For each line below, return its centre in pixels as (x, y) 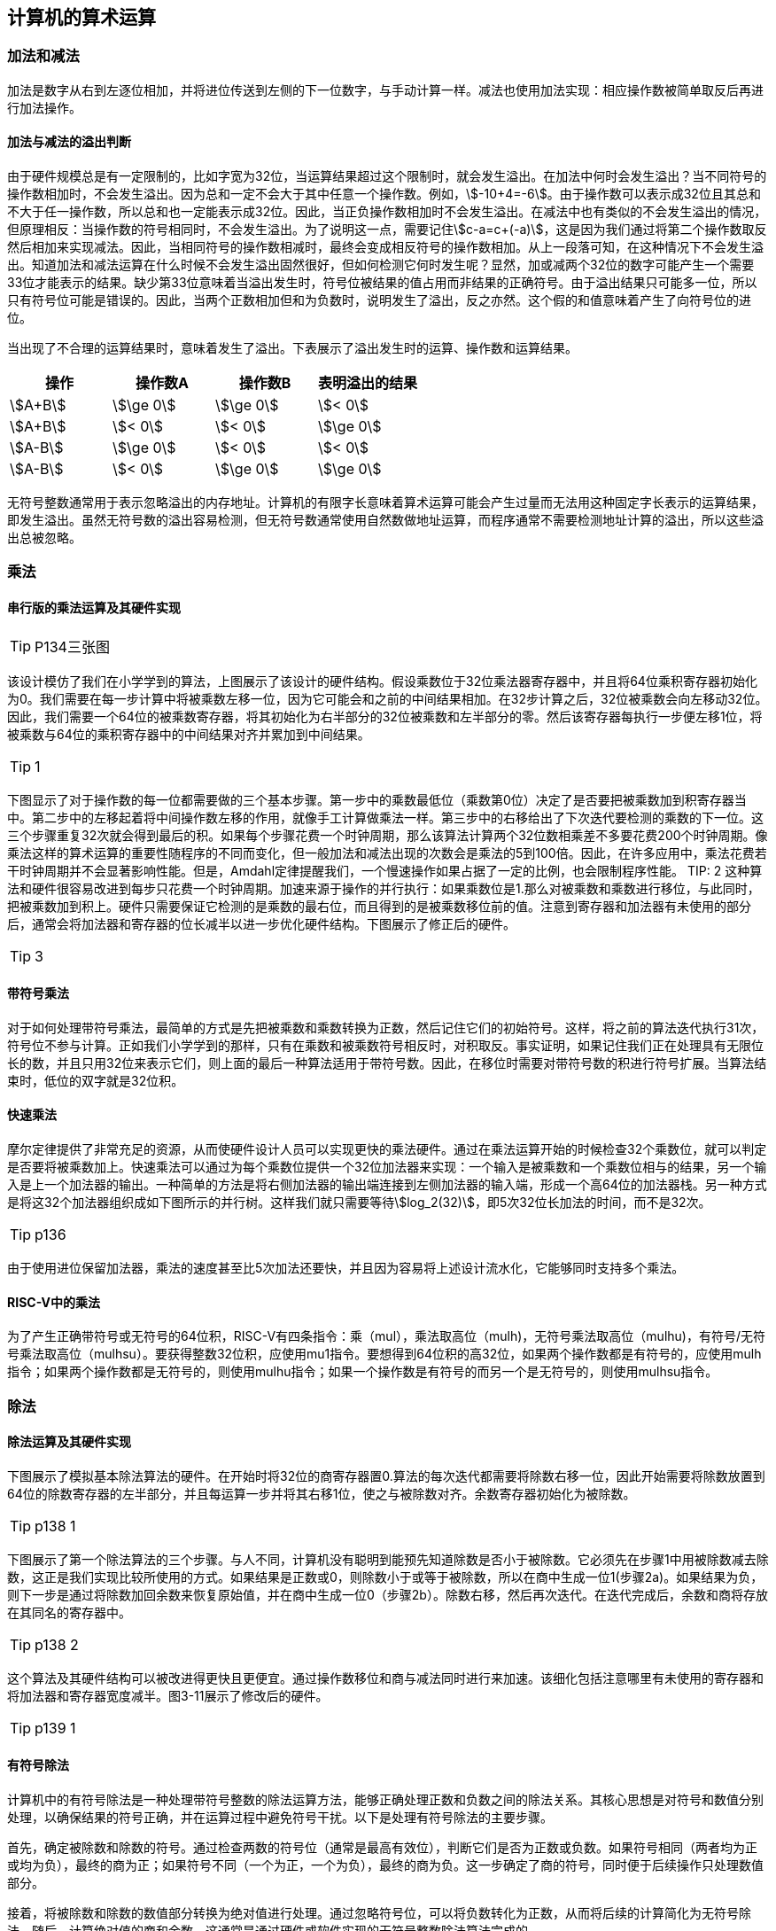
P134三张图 (72, 646)
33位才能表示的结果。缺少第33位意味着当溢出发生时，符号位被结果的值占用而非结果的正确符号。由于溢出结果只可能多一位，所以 (382, 283)
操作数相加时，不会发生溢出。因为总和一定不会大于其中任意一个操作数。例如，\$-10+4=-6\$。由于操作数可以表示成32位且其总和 (384, 194)
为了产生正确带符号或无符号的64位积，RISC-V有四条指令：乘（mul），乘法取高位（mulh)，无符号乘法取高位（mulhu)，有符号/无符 (386, 1336)
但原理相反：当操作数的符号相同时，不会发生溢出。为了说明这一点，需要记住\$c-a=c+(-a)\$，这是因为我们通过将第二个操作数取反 (387, 230)
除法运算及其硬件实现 (69, 1442)
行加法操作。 (44, 107)
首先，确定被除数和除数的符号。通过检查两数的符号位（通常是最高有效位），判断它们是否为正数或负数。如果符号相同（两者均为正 (382, 1848)
